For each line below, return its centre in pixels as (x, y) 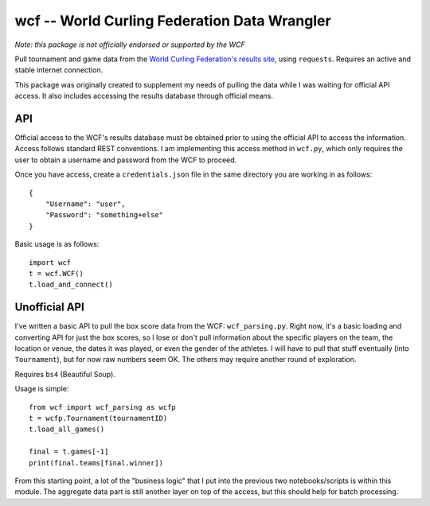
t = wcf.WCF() (56, 273)
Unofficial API (50, 307)
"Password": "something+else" (104, 215)
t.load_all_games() (67, 429)
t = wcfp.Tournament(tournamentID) (98, 418)
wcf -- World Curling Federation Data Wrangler (173, 21)
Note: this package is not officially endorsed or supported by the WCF (130, 45)
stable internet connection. (59, 70)
